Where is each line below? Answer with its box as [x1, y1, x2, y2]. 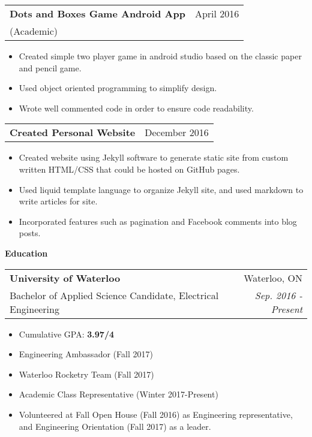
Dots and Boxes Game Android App [10, 7, 185, 20]
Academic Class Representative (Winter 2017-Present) [19, 388, 218, 400]
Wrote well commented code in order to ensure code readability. [19, 101, 254, 114]
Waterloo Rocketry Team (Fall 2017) [19, 367, 154, 380]
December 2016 [145, 125, 209, 140]
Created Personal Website [10, 125, 136, 140]
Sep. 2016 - [254, 288, 302, 302]
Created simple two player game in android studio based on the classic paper [19, 50, 302, 62]
